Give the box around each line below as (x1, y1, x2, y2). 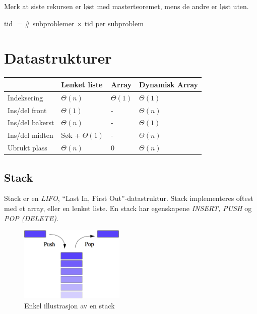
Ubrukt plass (8, 142, 47, 153)
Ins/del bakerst (8, 117, 54, 128)
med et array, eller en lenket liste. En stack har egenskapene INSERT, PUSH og (4, 202, 252, 213)
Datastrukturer (4, 47, 112, 68)
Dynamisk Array (139, 79, 199, 89)
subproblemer (32, 18, 75, 28)
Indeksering (8, 92, 43, 102)
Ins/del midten (8, 130, 53, 140)
